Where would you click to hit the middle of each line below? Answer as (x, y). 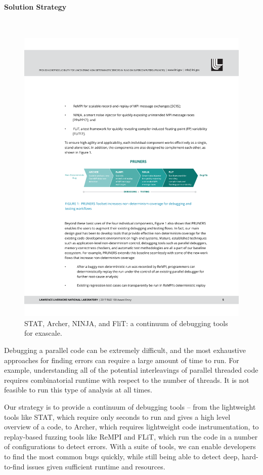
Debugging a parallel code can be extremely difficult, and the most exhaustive (125, 350)
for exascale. (43, 333)
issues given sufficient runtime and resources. (96, 466)
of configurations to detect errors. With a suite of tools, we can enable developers (130, 446)
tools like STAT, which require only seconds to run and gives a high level (117, 417)
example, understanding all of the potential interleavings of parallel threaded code (131, 370)
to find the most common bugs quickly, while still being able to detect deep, (122, 456)
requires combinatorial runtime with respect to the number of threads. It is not (127, 380)
